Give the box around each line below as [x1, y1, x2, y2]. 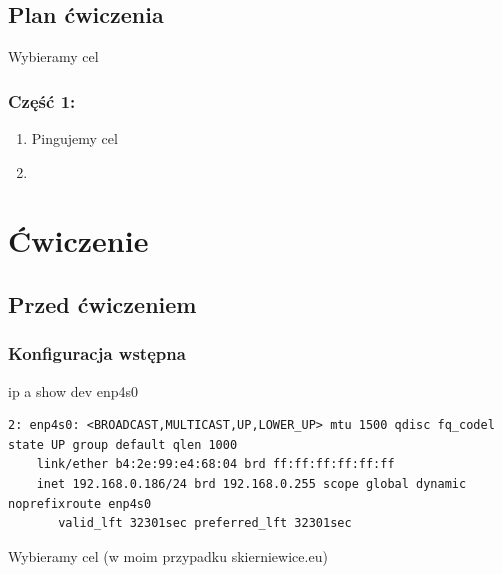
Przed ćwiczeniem [8, 288, 197, 319]
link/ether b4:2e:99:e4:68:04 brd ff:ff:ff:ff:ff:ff [36, 457, 395, 472]
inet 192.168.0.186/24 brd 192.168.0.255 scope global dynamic [36, 476, 467, 491]
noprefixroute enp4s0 [8, 496, 152, 511]
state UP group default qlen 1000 [8, 437, 238, 452]
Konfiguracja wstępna [8, 341, 186, 366]
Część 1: [8, 88, 76, 113]
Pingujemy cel [31, 128, 118, 149]
